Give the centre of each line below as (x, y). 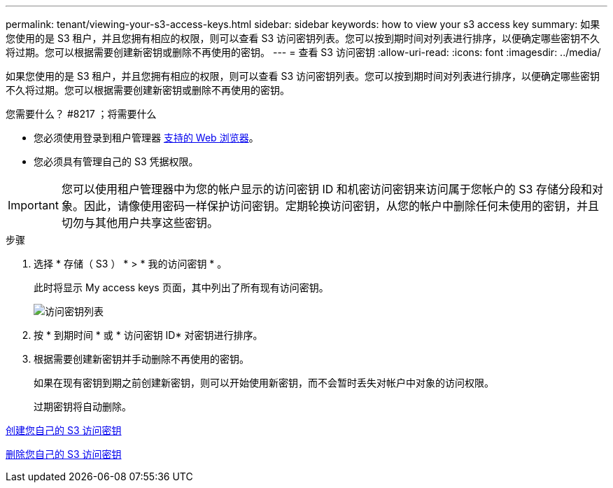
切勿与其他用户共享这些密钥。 (140, 223)
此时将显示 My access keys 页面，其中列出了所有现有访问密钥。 (181, 287)
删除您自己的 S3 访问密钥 (64, 454)
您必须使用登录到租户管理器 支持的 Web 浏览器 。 (146, 138)
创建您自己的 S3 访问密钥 (64, 430)
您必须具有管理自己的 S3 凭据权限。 (116, 161)
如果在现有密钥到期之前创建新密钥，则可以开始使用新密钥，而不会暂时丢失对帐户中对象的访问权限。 (264, 383)
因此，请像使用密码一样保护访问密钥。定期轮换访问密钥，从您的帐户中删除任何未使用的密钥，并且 (341, 206)
